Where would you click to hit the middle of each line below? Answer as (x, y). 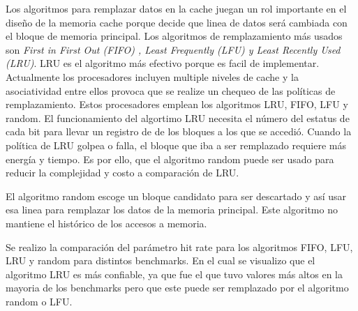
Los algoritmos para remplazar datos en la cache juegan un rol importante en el (176, 8)
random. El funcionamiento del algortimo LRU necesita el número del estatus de (178, 117)
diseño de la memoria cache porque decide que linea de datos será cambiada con (177, 22)
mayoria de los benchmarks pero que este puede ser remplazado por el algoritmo (177, 288)
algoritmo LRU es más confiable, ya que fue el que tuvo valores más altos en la (174, 274)
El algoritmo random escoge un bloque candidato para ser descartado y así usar (176, 196)
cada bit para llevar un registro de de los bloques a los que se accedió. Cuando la (179, 131)
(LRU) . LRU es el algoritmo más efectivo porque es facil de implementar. (163, 63)
